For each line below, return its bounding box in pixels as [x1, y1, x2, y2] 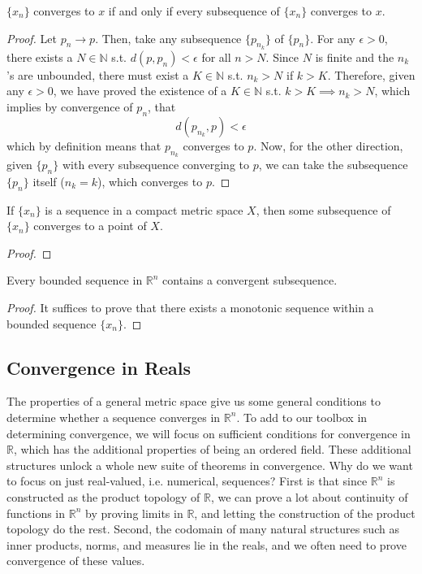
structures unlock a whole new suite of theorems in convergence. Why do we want [6, 456, 413, 473]
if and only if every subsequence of [108, 2, 280, 19]
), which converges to [97, 172, 203, 189]
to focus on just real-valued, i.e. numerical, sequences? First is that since [6, 472, 368, 489]
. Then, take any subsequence [95, 29, 242, 46]
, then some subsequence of [256, 201, 391, 218]
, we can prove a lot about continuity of [210, 488, 408, 505]
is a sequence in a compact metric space [45, 201, 243, 218]
